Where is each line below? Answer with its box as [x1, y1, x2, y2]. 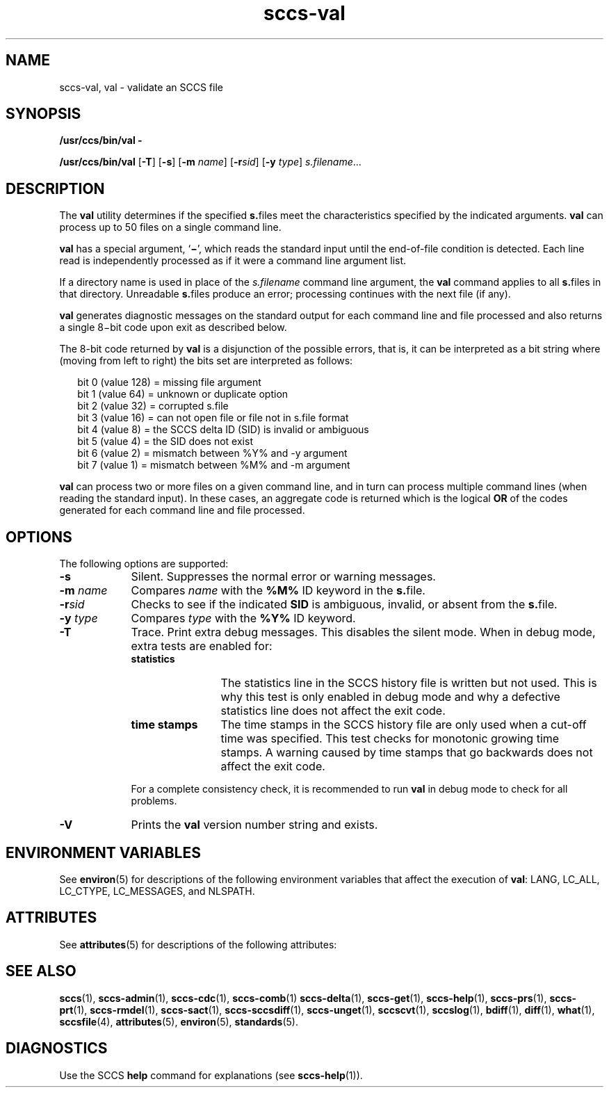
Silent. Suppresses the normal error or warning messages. [131, 569, 436, 584]
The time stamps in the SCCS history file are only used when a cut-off [220, 718, 587, 732]
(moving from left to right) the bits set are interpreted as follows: [59, 355, 353, 367]
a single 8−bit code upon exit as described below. [59, 321, 287, 334]
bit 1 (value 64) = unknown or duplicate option [77, 388, 289, 400]
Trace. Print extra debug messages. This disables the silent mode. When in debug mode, [131, 625, 596, 640]
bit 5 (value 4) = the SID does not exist [77, 435, 253, 448]
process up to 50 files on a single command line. [59, 221, 282, 234]
